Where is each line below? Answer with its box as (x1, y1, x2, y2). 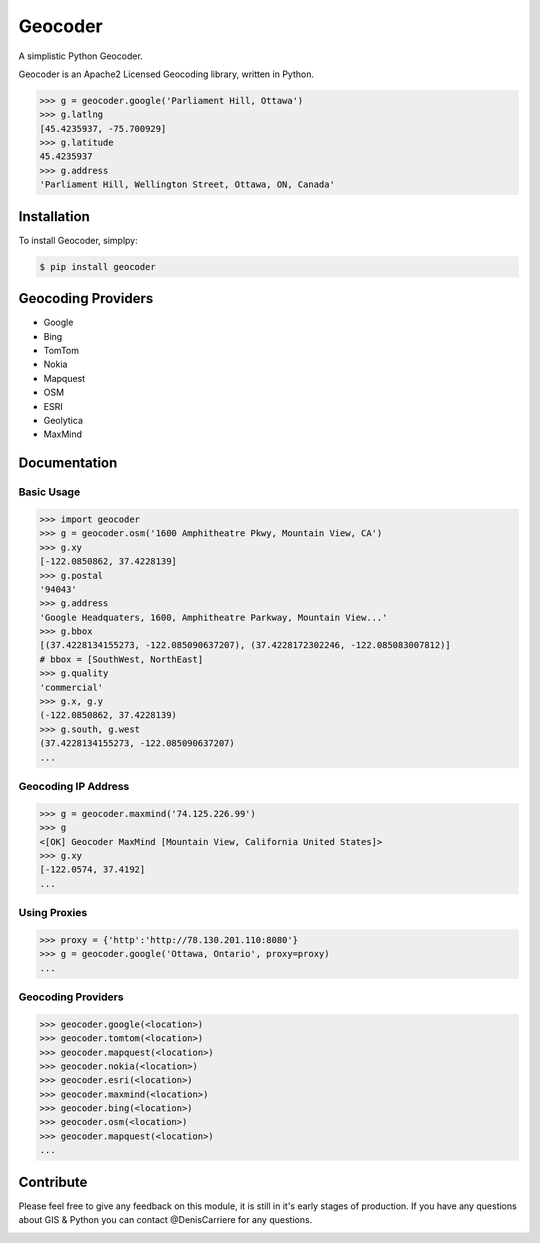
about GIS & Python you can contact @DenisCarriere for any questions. (18, 1214, 313, 1226)
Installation (18, 208, 90, 225)
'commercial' (39, 681, 104, 693)
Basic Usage (18, 485, 81, 499)
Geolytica (43, 414, 84, 426)
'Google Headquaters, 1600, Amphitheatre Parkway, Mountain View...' (39, 611, 388, 623)
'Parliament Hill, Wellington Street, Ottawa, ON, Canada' (39, 179, 335, 190)
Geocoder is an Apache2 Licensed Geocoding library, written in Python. (18, 68, 315, 80)
